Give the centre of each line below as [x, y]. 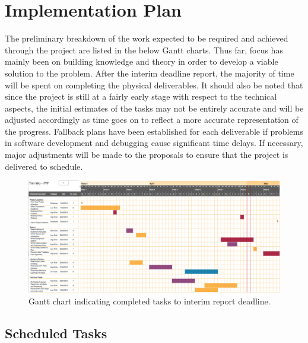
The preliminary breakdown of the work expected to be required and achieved [147, 38]
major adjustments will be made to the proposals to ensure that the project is [147, 155]
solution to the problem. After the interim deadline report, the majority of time [150, 73]
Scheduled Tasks [56, 333]
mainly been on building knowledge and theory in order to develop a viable [142, 61]
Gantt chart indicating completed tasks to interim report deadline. [150, 301]
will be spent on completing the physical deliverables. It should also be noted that [154, 85]
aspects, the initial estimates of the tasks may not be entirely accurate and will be [154, 108]
